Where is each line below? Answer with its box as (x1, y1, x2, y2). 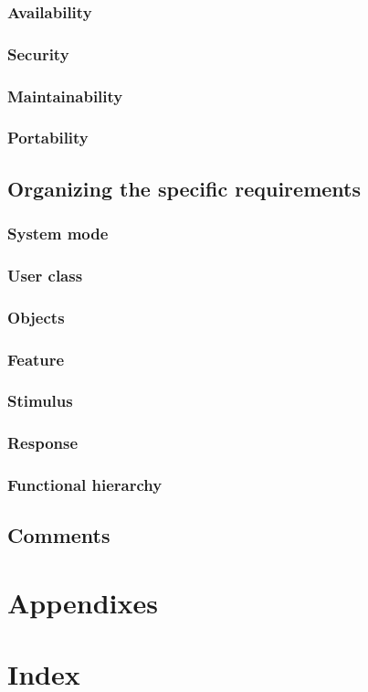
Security (7, 42, 69, 65)
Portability (7, 126, 89, 149)
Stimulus (7, 389, 73, 412)
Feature (7, 347, 65, 370)
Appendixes (7, 584, 158, 622)
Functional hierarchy (7, 474, 163, 496)
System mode (7, 222, 109, 245)
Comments (7, 521, 110, 549)
